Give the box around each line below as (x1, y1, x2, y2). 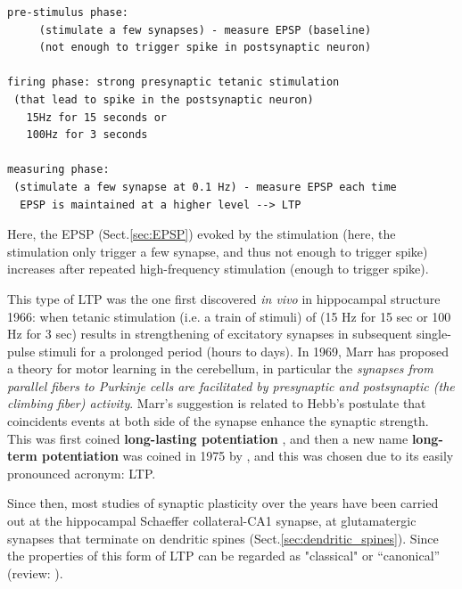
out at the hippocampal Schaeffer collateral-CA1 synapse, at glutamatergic (7, 511, 417, 530)
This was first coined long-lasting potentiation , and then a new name (7, 429, 408, 447)
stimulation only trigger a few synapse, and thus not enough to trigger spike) (7, 241, 428, 260)
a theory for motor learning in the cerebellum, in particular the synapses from (7, 359, 433, 378)
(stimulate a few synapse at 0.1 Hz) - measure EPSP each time (13, 180, 397, 193)
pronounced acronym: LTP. (7, 463, 156, 482)
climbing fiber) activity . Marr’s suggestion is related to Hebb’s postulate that (7, 394, 426, 413)
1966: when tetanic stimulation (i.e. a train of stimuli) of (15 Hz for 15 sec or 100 (7, 307, 451, 325)
